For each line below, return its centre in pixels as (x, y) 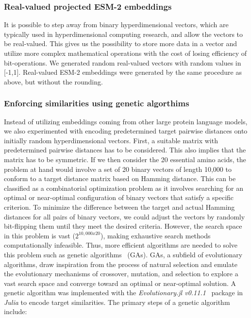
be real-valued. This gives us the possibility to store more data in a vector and (121, 43)
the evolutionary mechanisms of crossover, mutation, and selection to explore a (121, 274)
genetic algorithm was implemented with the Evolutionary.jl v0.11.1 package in (124, 293)
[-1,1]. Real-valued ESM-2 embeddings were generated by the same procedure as (123, 72)
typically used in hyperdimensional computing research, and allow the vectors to (124, 34)
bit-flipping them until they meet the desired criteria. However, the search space (123, 226)
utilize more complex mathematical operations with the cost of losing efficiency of (125, 53)
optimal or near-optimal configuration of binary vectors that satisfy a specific (119, 197)
